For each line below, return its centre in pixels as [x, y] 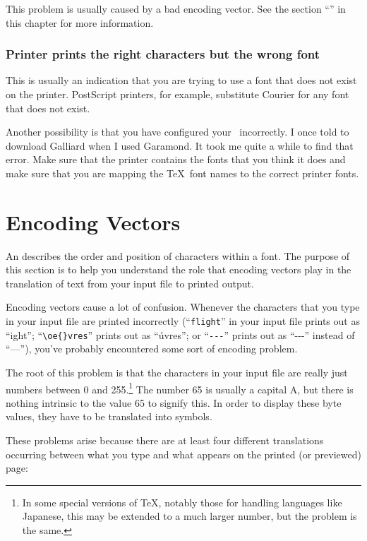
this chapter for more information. [80, 22]
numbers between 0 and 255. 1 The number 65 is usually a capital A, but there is [180, 388]
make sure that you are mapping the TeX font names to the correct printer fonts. [182, 173]
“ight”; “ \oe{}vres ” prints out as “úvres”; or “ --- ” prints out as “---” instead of [180, 334]
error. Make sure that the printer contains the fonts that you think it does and [176, 159]
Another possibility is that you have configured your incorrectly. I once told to [178, 132]
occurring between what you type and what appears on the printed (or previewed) [183, 454]
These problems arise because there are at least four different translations [165, 440]
